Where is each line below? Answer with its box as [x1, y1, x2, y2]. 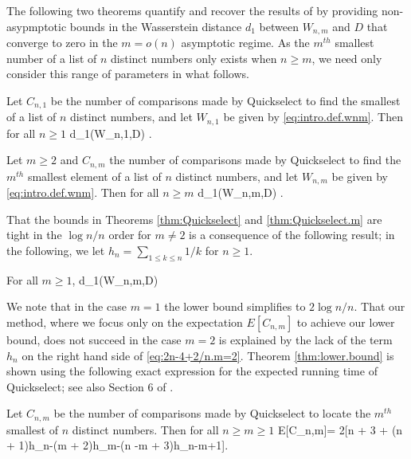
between [259, 18, 299, 34]
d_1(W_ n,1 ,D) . [69, 124, 152, 141]
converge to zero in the [6, 34, 118, 51]
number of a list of [6, 49, 97, 66]
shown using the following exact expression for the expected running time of [6, 363, 378, 379]
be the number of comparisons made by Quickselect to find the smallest [50, 92, 401, 108]
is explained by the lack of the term [218, 331, 393, 347]
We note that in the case [6, 298, 127, 315]
